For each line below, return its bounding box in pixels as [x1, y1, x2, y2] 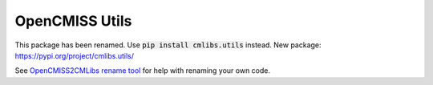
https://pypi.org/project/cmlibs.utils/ [14, 51, 135, 60]
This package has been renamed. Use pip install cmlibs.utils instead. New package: [14, 40, 322, 50]
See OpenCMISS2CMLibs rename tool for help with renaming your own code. [14, 66, 271, 75]
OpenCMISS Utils [14, 12, 132, 30]
